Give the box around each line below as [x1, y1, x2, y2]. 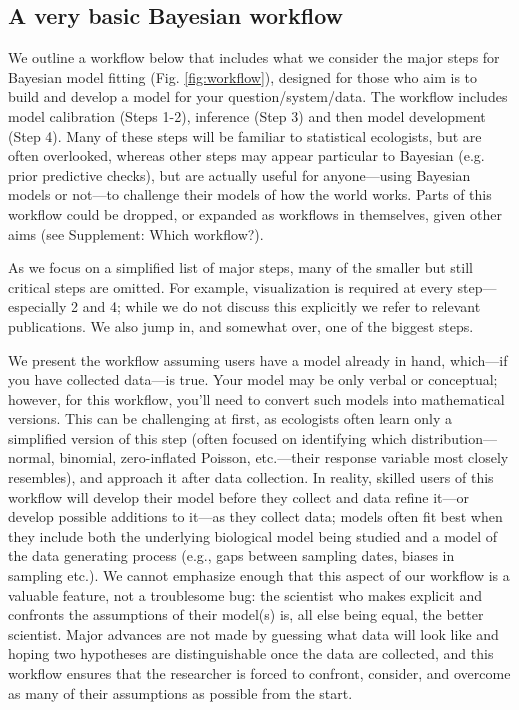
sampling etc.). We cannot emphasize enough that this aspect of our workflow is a [8, 565, 510, 586]
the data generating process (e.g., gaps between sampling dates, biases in [8, 545, 455, 566]
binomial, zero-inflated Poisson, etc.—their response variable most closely [59, 447, 509, 468]
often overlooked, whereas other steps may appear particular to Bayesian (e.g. [8, 145, 485, 166]
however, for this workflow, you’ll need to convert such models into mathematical [8, 388, 505, 409]
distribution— [411, 427, 498, 448]
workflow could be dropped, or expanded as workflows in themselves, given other [8, 203, 503, 224]
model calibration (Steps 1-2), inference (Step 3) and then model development [8, 105, 486, 126]
